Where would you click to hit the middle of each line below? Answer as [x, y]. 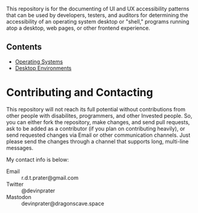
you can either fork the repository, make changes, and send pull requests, [98, 122]
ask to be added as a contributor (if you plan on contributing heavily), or [96, 128]
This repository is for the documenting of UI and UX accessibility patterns [98, 9]
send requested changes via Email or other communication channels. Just [98, 135]
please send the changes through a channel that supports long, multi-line [97, 141]
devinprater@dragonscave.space [63, 203]
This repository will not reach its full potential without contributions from [96, 109]
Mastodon [19, 197]
